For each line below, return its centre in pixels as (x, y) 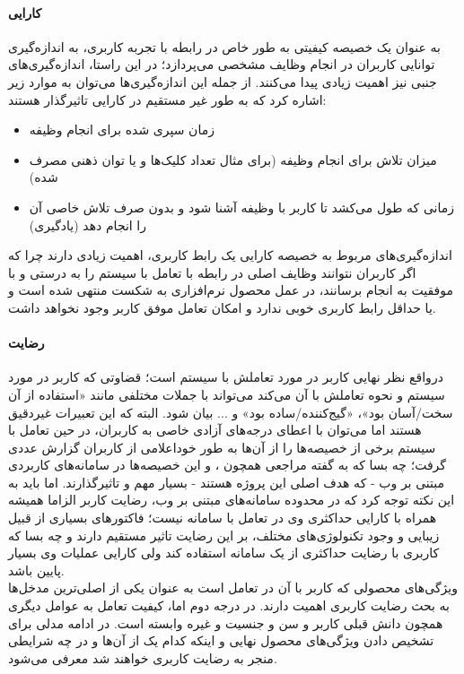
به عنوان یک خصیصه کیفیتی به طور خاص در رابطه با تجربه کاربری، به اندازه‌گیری (224, 46)
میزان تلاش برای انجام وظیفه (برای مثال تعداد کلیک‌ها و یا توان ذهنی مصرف (233, 159)
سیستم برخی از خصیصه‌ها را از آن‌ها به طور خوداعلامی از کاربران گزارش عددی (222, 447)
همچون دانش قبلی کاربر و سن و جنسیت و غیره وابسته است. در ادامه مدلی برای (226, 622)
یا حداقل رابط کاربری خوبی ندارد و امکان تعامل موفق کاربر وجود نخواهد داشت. (222, 307)
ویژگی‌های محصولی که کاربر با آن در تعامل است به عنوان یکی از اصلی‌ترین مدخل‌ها (233, 588)
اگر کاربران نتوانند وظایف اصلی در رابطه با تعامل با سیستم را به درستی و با (212, 272)
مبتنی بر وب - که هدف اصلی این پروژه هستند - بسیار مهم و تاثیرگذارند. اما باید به (227, 482)
